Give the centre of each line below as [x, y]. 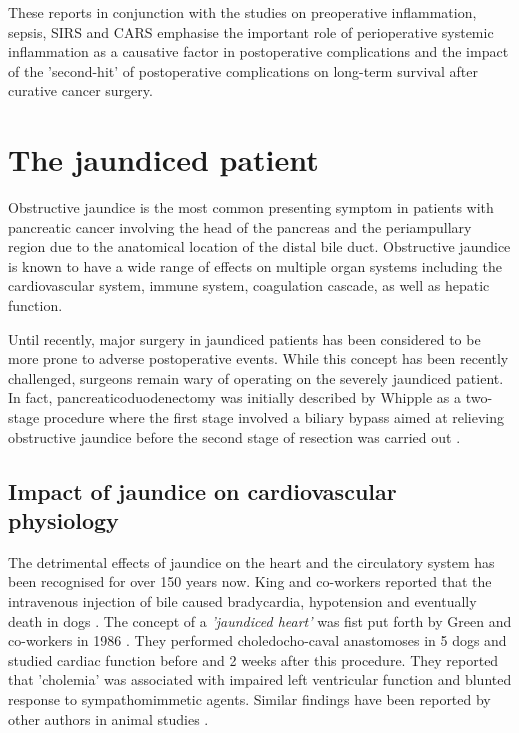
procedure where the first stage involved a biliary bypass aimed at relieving [274, 417]
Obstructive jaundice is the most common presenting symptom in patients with [251, 207]
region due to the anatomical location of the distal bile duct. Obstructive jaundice [259, 246]
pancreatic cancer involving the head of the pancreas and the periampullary [240, 226]
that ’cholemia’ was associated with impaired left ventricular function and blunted [260, 679]
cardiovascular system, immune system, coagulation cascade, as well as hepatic [249, 285]
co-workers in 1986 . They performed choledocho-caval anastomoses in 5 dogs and [257, 640]
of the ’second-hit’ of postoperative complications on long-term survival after [243, 70]
